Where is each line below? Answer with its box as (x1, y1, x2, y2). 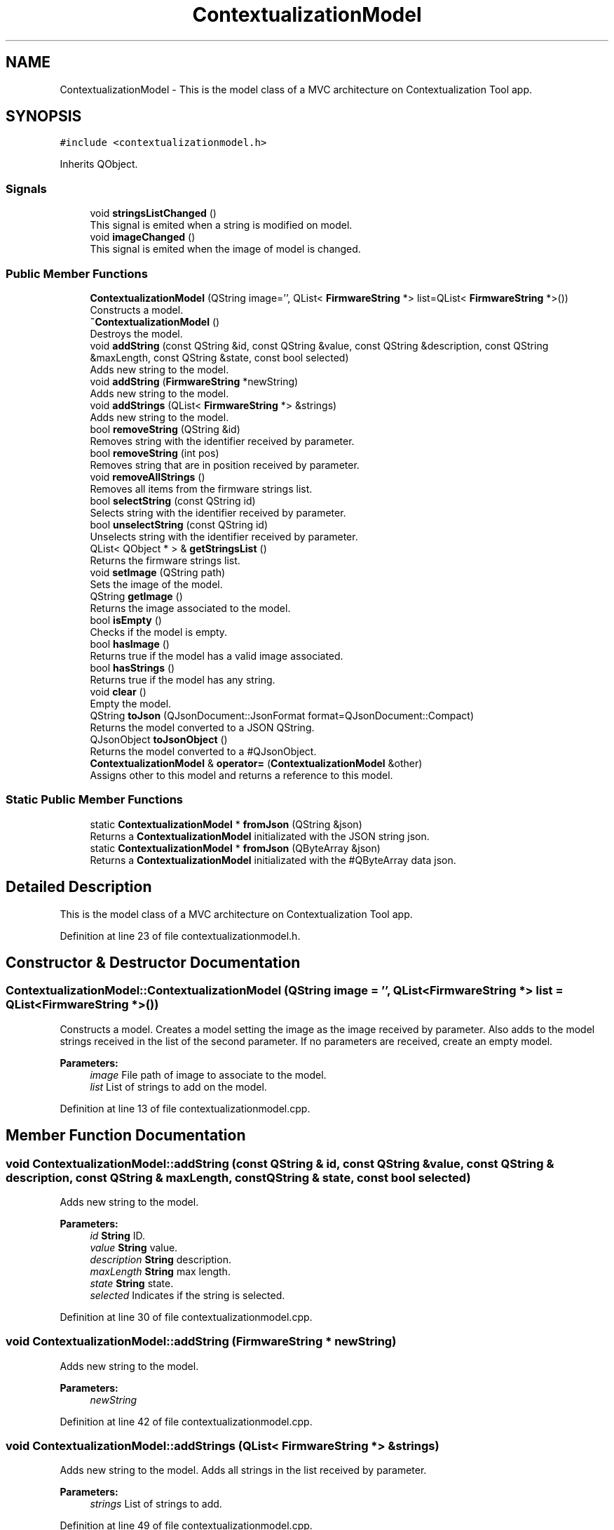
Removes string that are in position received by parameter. (90, 458, 360, 471)
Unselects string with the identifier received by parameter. (90, 530, 358, 543)
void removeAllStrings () (90, 470, 205, 483)
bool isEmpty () (90, 613, 162, 626)
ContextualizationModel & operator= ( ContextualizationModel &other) (90, 757, 423, 769)
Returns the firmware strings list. (90, 554, 240, 566)
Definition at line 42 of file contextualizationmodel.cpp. (60, 1415, 313, 1428)
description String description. (90, 1253, 231, 1265)
